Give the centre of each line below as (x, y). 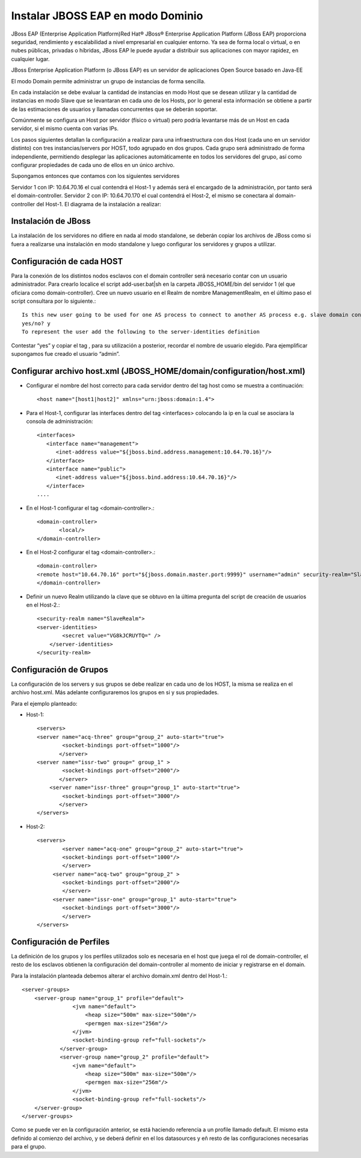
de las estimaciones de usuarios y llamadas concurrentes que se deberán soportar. (114, 109)
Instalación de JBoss (51, 221)
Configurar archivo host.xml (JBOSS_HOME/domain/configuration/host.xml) (158, 371)
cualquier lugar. (30, 59)
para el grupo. (29, 1147)
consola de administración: (60, 421)
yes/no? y (36, 323)
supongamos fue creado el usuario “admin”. (66, 353)
